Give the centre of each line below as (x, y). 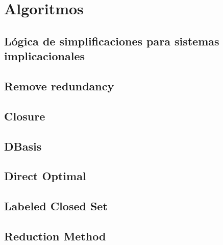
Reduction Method (55, 236)
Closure (25, 116)
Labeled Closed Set (56, 206)
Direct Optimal (45, 176)
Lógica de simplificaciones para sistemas (112, 41)
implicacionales (45, 56)
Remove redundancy (59, 85)
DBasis (23, 146)
